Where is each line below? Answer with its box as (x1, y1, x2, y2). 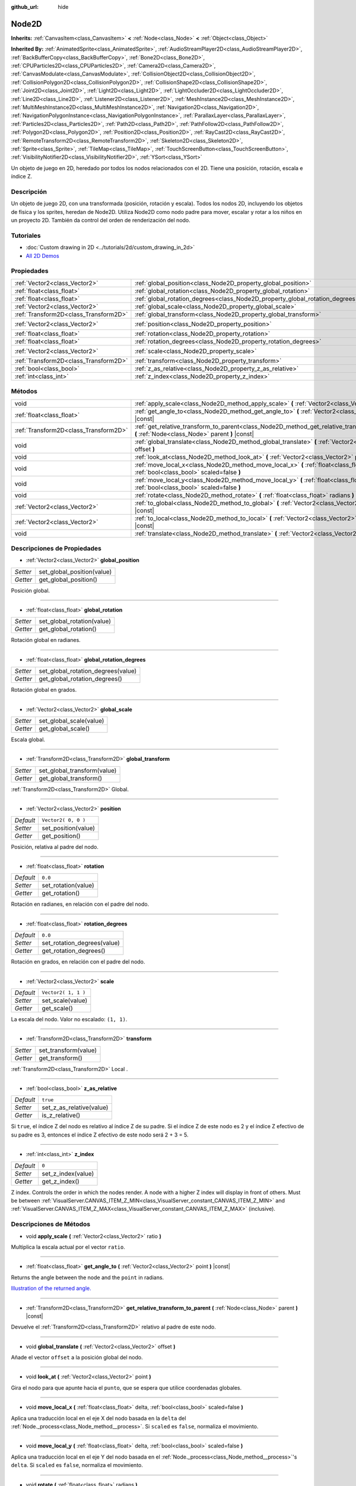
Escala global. (11, 736, 46, 743)
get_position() (42, 832, 81, 840)
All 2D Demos (26, 252, 59, 259)
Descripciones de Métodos (11, 1220, 91, 1229)
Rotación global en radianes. (11, 637, 81, 644)
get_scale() (42, 1004, 74, 1012)
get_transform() (39, 1054, 82, 1062)
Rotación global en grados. (11, 687, 77, 694)
